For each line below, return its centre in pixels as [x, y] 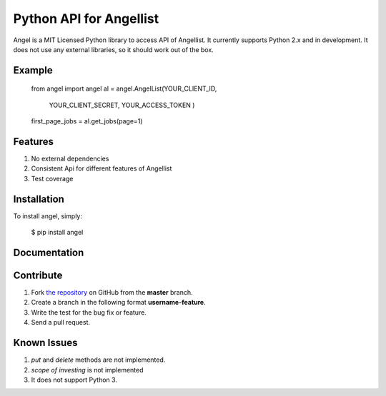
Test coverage [52, 178]
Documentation [49, 252]
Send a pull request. [61, 323]
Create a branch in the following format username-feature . [119, 303]
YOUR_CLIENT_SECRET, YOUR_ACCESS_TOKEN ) [122, 105]
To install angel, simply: [48, 216]
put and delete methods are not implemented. [98, 360]
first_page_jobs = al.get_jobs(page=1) [87, 121]
